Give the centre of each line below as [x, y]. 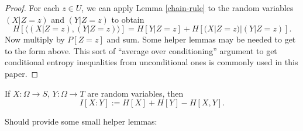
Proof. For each [32, 8]
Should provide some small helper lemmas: [81, 121]
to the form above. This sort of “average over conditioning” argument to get [141, 50]
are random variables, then [135, 93]
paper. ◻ [22, 73]
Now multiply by [35, 39]
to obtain [128, 19]
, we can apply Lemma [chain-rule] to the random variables [187, 8]
